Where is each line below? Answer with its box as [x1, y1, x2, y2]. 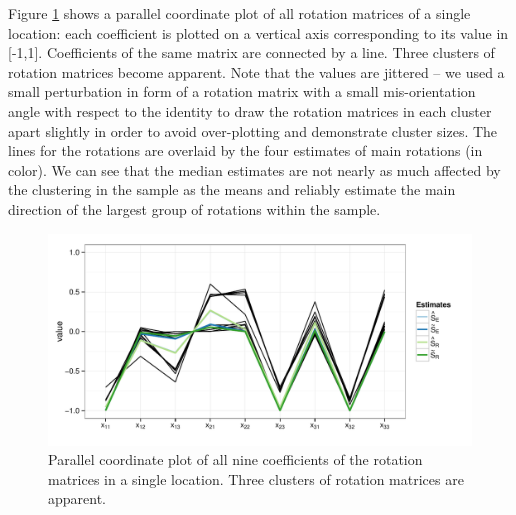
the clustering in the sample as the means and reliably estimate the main [8, 179, 456, 200]
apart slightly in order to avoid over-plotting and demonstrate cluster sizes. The [8, 120, 498, 141]
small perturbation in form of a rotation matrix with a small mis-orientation [8, 81, 476, 102]
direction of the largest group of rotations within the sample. [8, 198, 381, 219]
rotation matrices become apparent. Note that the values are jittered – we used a [8, 61, 505, 82]
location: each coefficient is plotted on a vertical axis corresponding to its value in [8, 22, 509, 43]
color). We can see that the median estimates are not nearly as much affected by [8, 159, 501, 180]
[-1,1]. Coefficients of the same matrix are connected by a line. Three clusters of [8, 42, 495, 63]
